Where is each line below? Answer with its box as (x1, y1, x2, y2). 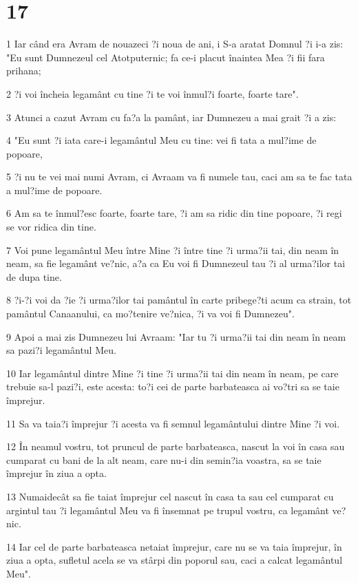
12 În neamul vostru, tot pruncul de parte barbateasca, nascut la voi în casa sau (6, 439, 345, 454)
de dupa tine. (6, 269, 62, 284)
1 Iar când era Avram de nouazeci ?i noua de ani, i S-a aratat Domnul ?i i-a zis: (6, 36, 344, 51)
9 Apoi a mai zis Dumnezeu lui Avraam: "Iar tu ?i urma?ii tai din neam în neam (6, 329, 346, 343)
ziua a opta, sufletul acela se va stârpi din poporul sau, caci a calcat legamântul (6, 553, 343, 567)
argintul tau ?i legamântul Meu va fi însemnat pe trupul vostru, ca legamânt (6, 502, 329, 517)
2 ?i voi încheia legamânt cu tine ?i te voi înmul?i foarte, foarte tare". (6, 86, 299, 100)
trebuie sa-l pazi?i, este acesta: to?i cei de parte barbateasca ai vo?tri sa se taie (6, 379, 339, 394)
